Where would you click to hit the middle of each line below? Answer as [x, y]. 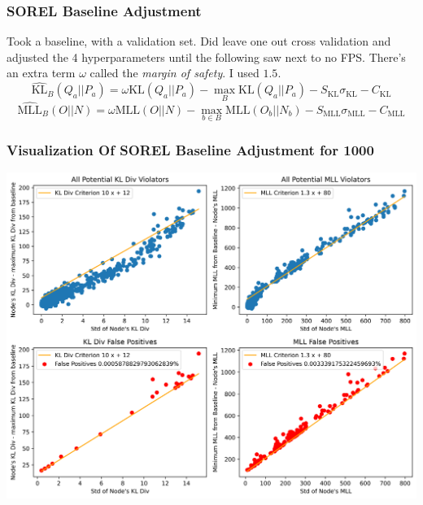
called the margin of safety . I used [174, 73]
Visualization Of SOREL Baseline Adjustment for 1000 [190, 149]
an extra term [41, 73]
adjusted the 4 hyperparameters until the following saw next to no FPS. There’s [206, 57]
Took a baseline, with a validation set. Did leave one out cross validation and [199, 41]
